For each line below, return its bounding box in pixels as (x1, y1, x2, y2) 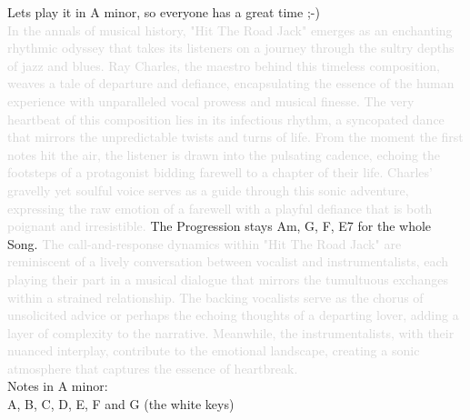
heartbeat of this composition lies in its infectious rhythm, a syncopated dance (7, 109, 445, 128)
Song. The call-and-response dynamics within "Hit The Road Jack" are (7, 234, 402, 253)
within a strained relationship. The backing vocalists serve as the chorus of (7, 287, 424, 306)
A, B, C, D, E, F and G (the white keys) (7, 395, 235, 414)
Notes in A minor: (7, 376, 108, 395)
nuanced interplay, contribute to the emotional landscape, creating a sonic (7, 341, 420, 360)
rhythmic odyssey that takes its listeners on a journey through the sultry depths (7, 38, 455, 57)
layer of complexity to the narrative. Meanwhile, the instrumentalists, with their (7, 323, 455, 342)
